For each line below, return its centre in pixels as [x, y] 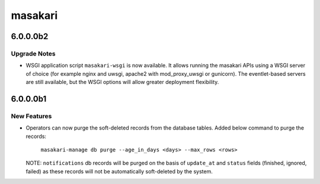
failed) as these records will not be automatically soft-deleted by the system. [119, 171]
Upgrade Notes [33, 53]
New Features [31, 116]
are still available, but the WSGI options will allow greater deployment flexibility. [122, 82]
